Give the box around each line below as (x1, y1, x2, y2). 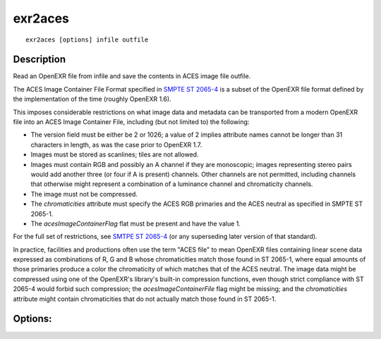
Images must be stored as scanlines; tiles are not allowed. (30, 150, 199, 159)
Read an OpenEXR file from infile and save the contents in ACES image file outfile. (13, 72, 251, 80)
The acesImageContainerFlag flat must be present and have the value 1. (30, 219, 241, 228)
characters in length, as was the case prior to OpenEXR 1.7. (30, 140, 202, 149)
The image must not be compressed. (30, 190, 138, 198)
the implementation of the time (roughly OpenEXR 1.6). (13, 95, 172, 104)
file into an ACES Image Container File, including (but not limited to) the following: (13, 118, 250, 126)
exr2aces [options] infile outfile (25, 35, 149, 44)
